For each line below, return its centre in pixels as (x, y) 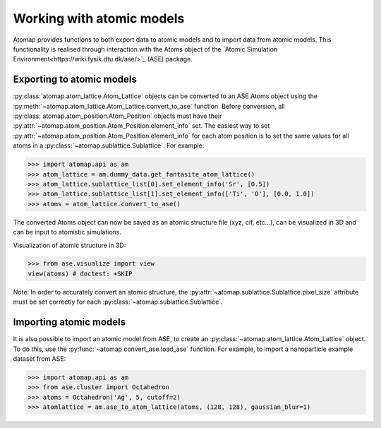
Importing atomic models (69, 322)
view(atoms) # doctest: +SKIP (80, 273)
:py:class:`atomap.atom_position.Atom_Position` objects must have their (117, 116)
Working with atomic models (99, 18)
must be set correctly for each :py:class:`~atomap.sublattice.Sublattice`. (118, 302)
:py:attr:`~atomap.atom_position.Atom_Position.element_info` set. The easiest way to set (141, 126)
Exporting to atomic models (75, 79)
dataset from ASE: (40, 358)
